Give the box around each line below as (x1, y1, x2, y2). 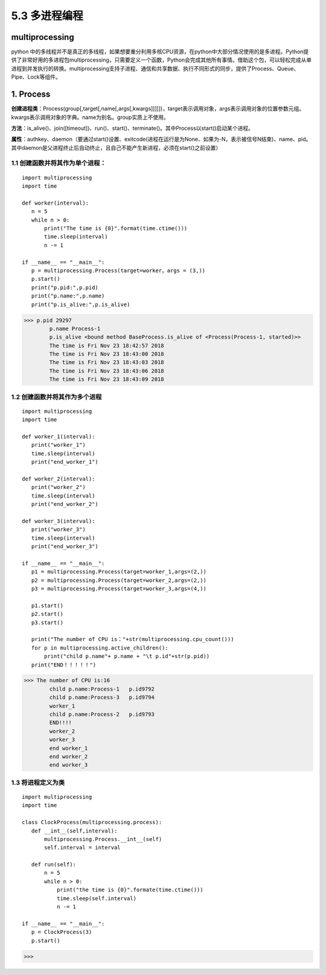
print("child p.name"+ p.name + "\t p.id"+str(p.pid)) (44, 653, 210, 660)
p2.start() (31, 610, 63, 618)
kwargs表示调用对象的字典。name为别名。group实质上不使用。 (11, 113, 169, 121)
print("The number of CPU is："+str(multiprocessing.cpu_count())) (31, 636, 234, 643)
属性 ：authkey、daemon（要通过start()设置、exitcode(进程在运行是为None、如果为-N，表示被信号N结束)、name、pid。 (11, 136, 312, 143)
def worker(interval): (22, 199, 89, 206)
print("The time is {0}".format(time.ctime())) (44, 225, 188, 232)
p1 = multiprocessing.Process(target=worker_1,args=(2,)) (31, 568, 206, 575)
